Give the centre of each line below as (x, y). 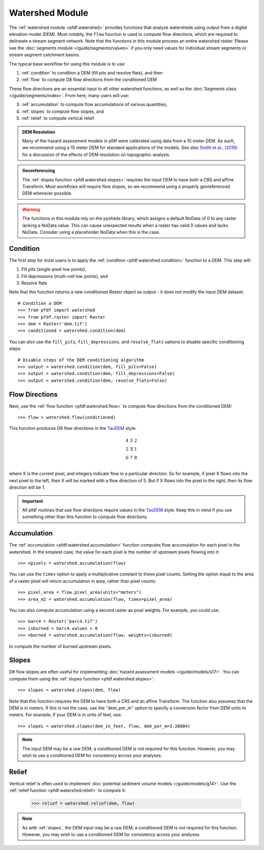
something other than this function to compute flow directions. (85, 517)
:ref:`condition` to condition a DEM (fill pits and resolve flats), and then (92, 73)
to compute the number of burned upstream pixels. (60, 646)
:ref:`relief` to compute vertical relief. (58, 118)
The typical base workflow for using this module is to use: (67, 64)
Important (33, 501)
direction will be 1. (27, 487)
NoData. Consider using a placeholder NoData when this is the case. (91, 232)
